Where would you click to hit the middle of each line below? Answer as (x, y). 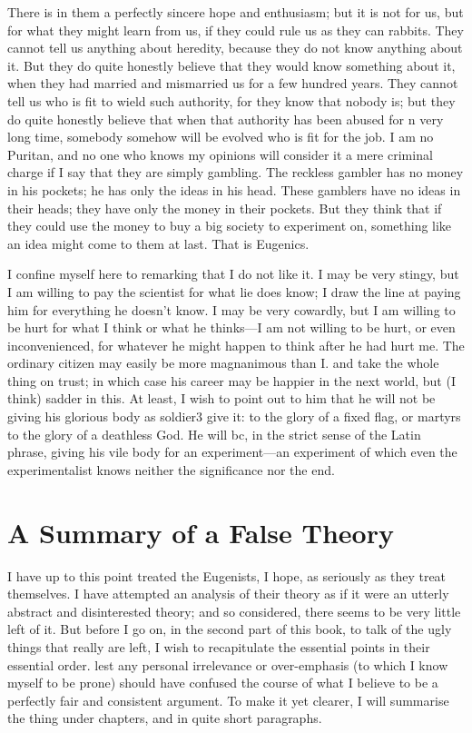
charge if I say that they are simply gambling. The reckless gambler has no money (236, 172)
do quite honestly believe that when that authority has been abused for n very (226, 119)
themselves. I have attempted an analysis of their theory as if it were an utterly (228, 594)
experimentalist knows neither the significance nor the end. (171, 469)
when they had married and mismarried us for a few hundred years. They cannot (233, 83)
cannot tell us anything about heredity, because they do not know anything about (235, 48)
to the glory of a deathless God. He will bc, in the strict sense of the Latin (214, 434)
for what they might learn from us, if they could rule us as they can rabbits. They (236, 30)
